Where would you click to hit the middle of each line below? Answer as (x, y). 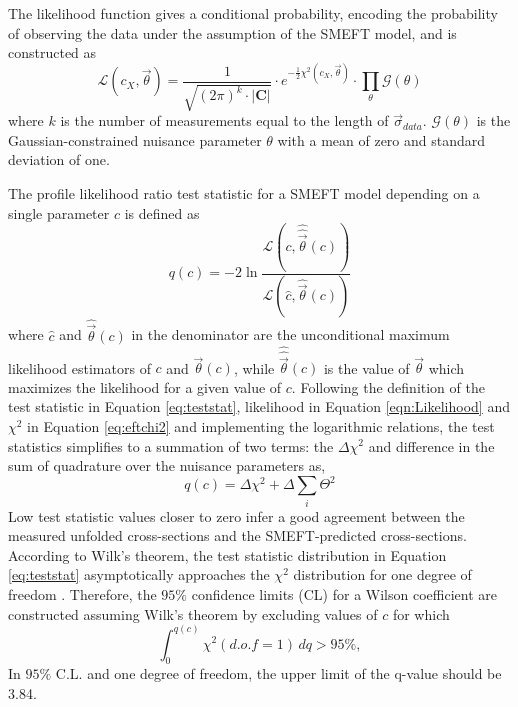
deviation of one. (59, 159)
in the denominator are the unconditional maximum (290, 334)
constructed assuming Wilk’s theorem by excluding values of (193, 613)
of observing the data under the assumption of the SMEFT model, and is (232, 32)
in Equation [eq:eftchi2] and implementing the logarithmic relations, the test (261, 425)
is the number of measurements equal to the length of (224, 120)
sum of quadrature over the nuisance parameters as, (167, 465)
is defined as (162, 212)
